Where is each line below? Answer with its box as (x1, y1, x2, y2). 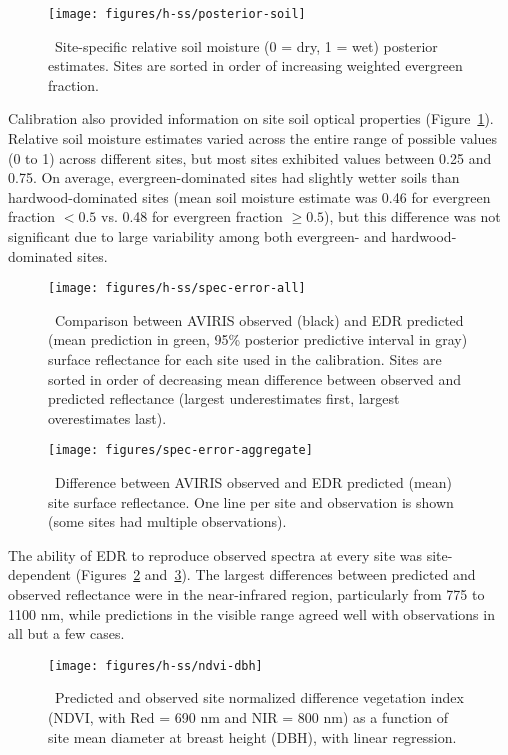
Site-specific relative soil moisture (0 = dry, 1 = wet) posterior (54, 35, 438, 56)
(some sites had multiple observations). (48, 511, 287, 532)
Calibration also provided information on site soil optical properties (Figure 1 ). (8, 108, 494, 129)
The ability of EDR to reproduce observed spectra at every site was (8, 544, 423, 565)
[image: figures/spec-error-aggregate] (48, 443, 313, 458)
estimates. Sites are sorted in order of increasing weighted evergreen (48, 55, 463, 76)
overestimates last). (48, 407, 167, 428)
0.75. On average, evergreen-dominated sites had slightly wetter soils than (8, 167, 460, 188)
